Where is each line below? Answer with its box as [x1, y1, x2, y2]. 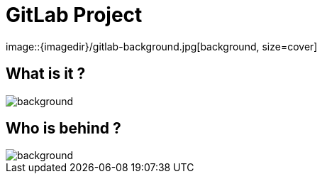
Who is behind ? [6, 119, 121, 138]
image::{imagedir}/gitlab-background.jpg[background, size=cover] [6, 40, 318, 53]
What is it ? [6, 65, 86, 83]
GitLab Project [6, 3, 143, 27]
